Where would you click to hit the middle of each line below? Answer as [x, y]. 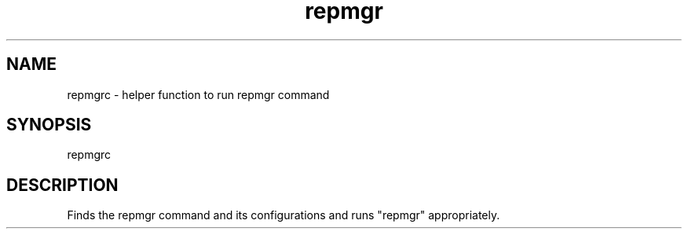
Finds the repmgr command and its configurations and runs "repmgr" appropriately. [284, 215]
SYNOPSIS [49, 125]
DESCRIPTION [62, 185]
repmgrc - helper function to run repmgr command [198, 94]
